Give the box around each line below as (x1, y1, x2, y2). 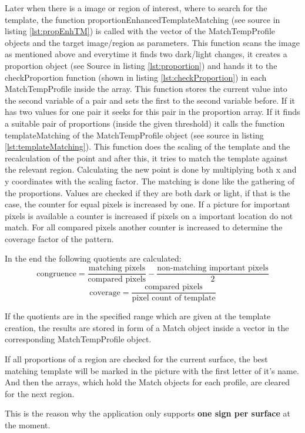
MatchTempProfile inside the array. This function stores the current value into (5, 82, 287, 95)
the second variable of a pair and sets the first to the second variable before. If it (5, 94, 296, 106)
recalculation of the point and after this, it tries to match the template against (5, 151, 288, 164)
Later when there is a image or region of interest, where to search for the (5, 2, 267, 14)
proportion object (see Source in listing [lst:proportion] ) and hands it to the (5, 59, 277, 71)
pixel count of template (132, 294, 216, 303)
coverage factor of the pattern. (5, 232, 114, 244)
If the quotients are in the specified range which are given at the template (5, 310, 271, 322)
